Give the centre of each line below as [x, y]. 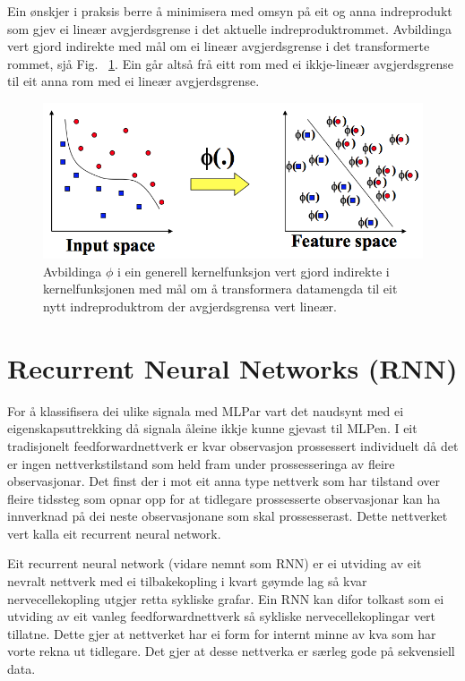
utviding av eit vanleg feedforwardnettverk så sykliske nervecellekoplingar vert [222, 616]
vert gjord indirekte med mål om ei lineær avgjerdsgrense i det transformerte [219, 46]
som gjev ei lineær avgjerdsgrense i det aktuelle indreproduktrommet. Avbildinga [229, 28]
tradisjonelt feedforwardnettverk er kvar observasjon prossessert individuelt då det [233, 445]
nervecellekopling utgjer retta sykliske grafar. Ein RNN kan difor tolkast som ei [226, 598]
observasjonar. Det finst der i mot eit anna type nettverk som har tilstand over [224, 481]
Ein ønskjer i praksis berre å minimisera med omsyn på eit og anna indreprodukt [230, 11]
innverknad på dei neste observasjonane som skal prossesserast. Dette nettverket [228, 516]
